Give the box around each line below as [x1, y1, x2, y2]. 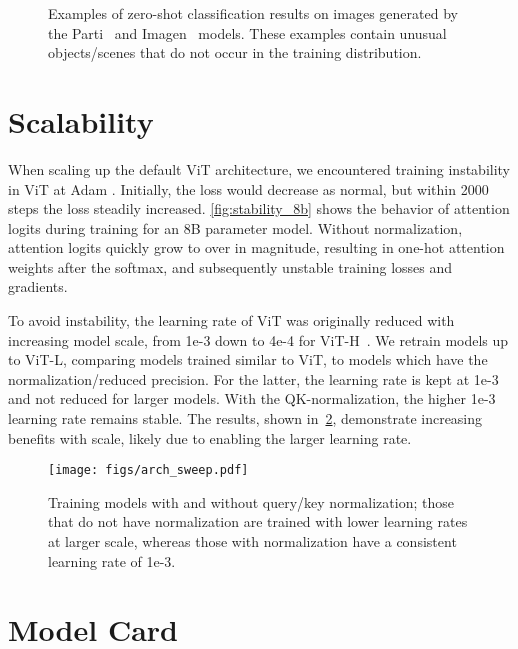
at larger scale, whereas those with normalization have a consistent [48, 531, 457, 552]
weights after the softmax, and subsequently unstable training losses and [8, 256, 453, 277]
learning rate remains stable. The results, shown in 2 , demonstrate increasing [8, 408, 483, 429]
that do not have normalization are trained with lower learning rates [48, 511, 468, 532]
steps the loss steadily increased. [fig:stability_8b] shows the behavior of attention [8, 198, 510, 219]
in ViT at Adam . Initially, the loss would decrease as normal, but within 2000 [8, 178, 489, 199]
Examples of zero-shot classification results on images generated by [48, 3, 458, 23]
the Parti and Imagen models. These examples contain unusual [48, 22, 447, 43]
